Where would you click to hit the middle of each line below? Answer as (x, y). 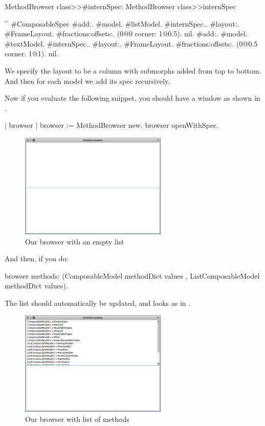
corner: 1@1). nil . (32, 53)
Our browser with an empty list (75, 241)
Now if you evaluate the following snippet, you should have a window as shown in (132, 98)
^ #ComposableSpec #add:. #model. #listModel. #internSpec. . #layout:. (122, 23)
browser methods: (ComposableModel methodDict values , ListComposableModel (132, 275)
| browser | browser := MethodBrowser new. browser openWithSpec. (112, 125)
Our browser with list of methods (77, 419)
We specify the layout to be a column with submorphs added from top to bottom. (133, 70)
